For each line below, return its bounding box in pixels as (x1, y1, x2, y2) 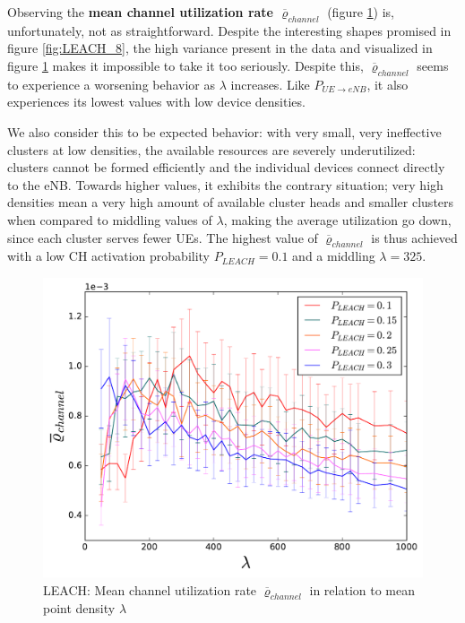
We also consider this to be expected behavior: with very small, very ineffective (7, 122, 442, 141)
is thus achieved (371, 228, 458, 247)
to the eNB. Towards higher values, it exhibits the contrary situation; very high (7, 175, 443, 194)
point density (43, 599, 116, 618)
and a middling (292, 247, 375, 265)
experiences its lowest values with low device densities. (7, 92, 306, 111)
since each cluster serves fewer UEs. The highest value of (7, 228, 318, 247)
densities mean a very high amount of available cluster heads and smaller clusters (7, 193, 454, 212)
